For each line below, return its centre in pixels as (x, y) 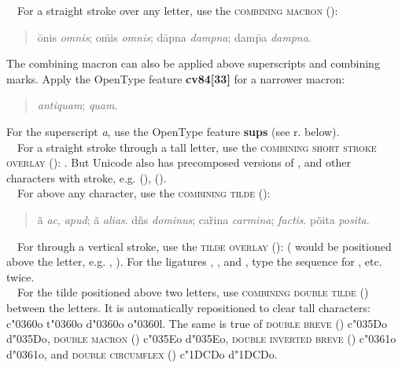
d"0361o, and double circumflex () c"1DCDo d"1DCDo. (142, 353)
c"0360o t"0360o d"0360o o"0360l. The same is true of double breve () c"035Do (197, 323)
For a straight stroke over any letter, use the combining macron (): (177, 10)
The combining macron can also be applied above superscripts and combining (193, 63)
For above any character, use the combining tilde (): (144, 193)
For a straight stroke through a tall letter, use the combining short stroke (197, 147)
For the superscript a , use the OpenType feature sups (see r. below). (173, 131)
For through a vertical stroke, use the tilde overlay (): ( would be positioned (204, 246)
